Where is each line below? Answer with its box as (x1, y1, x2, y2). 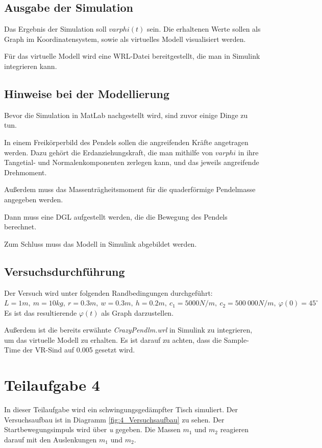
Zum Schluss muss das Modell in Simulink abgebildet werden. (4, 238, 197, 249)
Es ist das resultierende (4, 307, 77, 318)
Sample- (224, 334, 249, 345)
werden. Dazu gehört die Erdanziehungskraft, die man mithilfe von (4, 147, 213, 157)
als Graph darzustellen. (101, 307, 174, 318)
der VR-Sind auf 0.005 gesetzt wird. (22, 344, 135, 355)
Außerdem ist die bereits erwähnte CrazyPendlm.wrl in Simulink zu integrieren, (4, 324, 253, 335)
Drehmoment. (4, 167, 47, 177)
